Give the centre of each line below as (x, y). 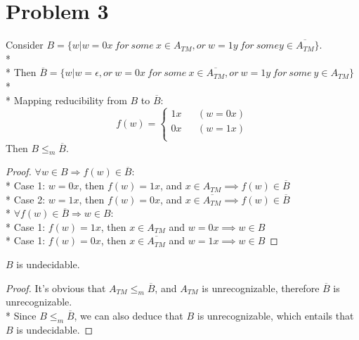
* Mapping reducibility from (66, 100)
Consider (25, 45)
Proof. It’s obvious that (56, 288)
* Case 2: (26, 199)
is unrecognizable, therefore (261, 288)
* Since (21, 316)
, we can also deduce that (129, 316)
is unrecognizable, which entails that (275, 316)
